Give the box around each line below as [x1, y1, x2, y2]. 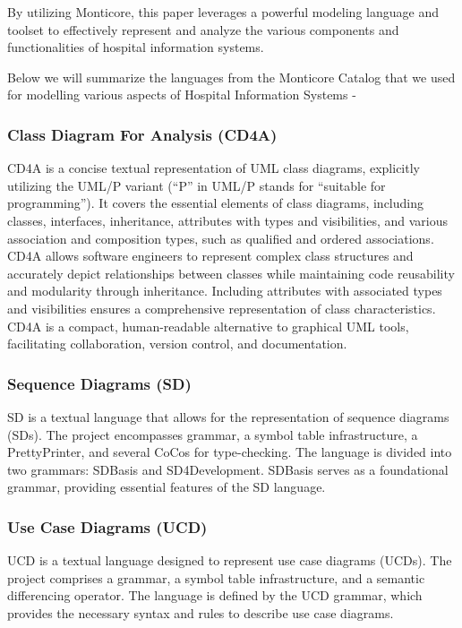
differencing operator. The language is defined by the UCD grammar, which [7, 586, 423, 605]
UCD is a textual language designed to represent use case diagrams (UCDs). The [7, 551, 452, 570]
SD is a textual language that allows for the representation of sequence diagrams [7, 407, 449, 426]
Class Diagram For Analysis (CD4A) [7, 123, 278, 145]
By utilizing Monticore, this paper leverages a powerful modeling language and [7, 3, 439, 21]
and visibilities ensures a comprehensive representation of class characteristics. [7, 298, 436, 317]
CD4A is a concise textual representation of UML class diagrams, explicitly [7, 159, 420, 177]
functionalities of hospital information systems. [7, 38, 264, 56]
